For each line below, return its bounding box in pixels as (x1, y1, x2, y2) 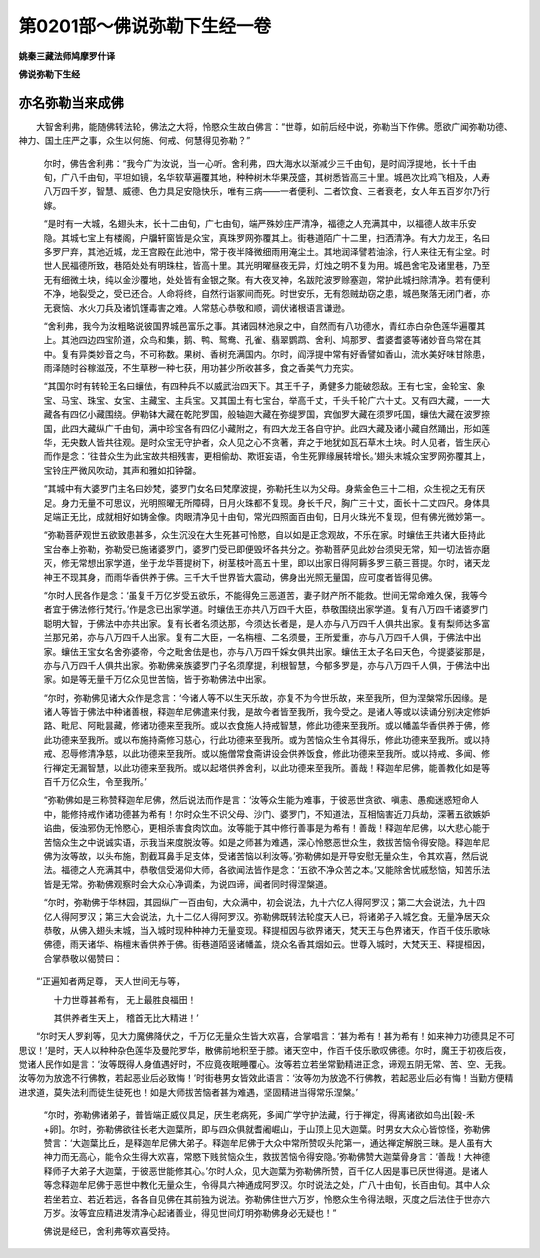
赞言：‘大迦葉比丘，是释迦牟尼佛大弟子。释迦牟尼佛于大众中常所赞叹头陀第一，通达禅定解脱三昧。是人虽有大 (43, 1137, 493, 1149)
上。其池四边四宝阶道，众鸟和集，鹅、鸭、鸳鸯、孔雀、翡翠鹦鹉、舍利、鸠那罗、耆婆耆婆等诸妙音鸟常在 (43, 334, 473, 346)
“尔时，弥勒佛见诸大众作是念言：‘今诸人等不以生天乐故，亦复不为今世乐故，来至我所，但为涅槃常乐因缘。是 (43, 691, 488, 704)
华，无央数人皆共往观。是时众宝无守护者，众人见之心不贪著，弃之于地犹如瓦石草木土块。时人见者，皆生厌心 (43, 436, 490, 449)
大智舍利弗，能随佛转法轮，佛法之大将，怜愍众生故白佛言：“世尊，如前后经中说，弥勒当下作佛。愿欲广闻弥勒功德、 (35, 120, 514, 132)
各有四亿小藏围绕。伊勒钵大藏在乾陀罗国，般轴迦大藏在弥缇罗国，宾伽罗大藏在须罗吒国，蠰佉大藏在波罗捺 (51, 408, 490, 420)
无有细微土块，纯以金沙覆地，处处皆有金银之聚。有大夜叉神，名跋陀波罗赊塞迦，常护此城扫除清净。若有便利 (43, 273, 490, 285)
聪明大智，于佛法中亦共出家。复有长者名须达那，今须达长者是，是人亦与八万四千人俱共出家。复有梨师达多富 (43, 617, 490, 629)
